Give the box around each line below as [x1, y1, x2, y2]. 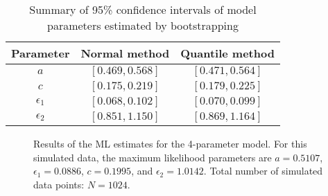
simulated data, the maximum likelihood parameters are [33, 150, 272, 164]
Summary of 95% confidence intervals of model [29, 1, 257, 17]
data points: [33, 177, 85, 191]
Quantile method [180, 45, 275, 61]
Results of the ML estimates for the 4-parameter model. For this [33, 136, 307, 150]
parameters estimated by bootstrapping [46, 17, 239, 33]
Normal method [80, 45, 170, 61]
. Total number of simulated [203, 163, 323, 178]
